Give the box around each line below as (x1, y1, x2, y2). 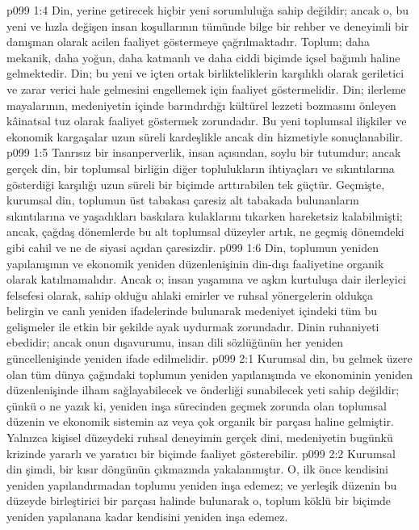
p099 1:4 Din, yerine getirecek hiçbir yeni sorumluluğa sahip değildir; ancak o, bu (6, 2, 409, 18)
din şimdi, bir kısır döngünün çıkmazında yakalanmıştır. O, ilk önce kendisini (6, 461, 389, 477)
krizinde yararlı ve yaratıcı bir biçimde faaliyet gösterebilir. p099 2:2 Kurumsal (6, 444, 396, 461)
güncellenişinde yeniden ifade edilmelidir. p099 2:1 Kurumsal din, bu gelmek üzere (6, 350, 413, 367)
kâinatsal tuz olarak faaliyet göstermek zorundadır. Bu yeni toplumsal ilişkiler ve (6, 112, 407, 129)
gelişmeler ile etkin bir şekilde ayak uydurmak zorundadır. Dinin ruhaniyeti (6, 318, 379, 334)
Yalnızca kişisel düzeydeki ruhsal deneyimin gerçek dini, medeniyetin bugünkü (6, 429, 393, 446)
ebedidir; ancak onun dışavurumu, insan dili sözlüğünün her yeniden (6, 334, 343, 351)
